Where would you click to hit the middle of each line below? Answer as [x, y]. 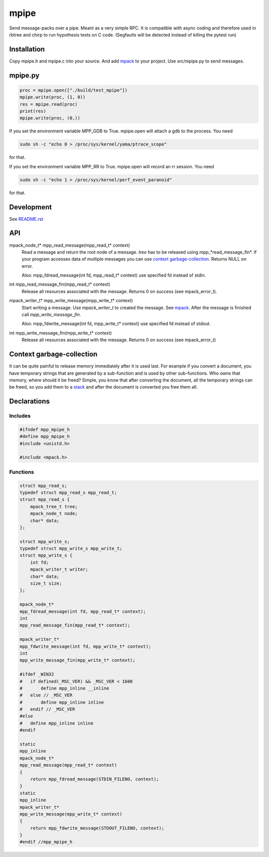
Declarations [29, 401]
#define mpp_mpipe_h [45, 436]
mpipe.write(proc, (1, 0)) [53, 97]
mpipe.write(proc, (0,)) [50, 118]
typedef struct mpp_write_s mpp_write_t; [71, 549]
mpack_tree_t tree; [54, 506]
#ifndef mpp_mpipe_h [45, 429]
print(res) [33, 111]
